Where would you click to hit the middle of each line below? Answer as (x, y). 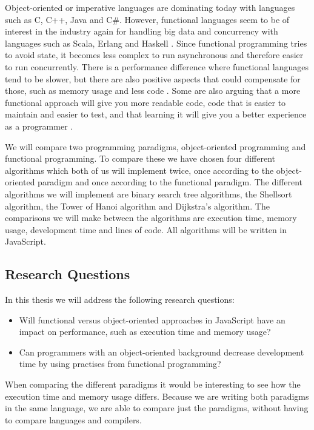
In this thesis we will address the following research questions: (120, 299)
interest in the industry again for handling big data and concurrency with (142, 31)
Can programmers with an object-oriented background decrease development (162, 352)
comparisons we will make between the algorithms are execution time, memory (151, 218)
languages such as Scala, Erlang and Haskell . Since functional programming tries (156, 43)
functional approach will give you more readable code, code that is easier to (145, 102)
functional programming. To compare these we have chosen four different (140, 158)
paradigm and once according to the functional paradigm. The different (170, 182)
